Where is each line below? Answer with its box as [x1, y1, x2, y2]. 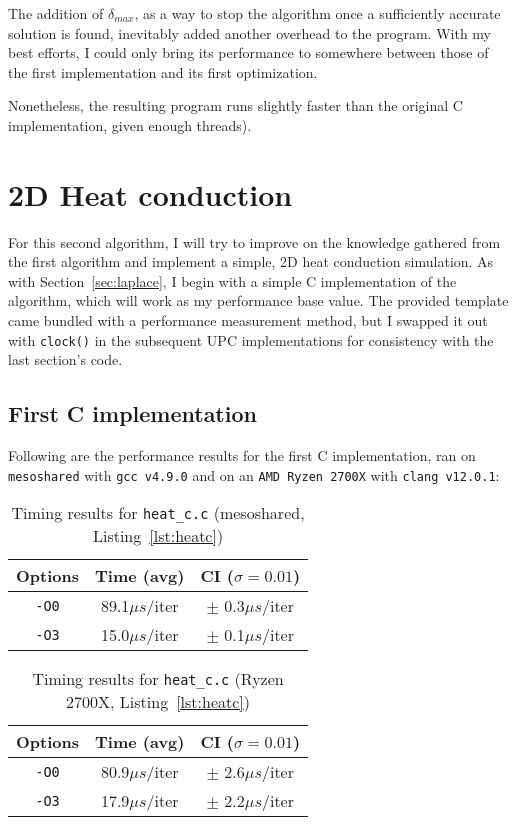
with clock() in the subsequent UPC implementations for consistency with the [8, 329, 494, 350]
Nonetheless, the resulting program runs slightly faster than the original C [8, 95, 463, 116]
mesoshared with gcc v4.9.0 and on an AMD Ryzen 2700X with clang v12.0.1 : [8, 464, 500, 485]
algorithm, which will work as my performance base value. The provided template [8, 290, 509, 311]
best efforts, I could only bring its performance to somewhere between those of [8, 42, 489, 63]
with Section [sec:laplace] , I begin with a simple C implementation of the [8, 270, 457, 291]
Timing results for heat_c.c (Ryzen [32, 667, 284, 691]
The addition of [8, 3, 104, 23]
